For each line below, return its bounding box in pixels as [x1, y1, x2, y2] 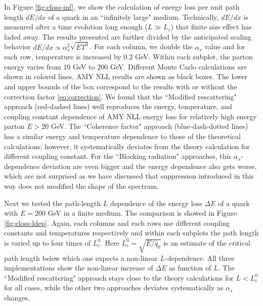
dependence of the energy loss [110, 197, 202, 208]
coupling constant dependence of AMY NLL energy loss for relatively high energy [4, 111, 257, 121]
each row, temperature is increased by [4, 51, 121, 62]
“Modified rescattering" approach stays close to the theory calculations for [4, 272, 234, 283]
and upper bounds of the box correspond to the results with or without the [4, 81, 237, 92]
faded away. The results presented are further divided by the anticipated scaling [4, 31, 251, 42]
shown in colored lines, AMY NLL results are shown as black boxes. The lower [4, 71, 248, 82]
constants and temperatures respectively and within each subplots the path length [4, 227, 259, 238]
